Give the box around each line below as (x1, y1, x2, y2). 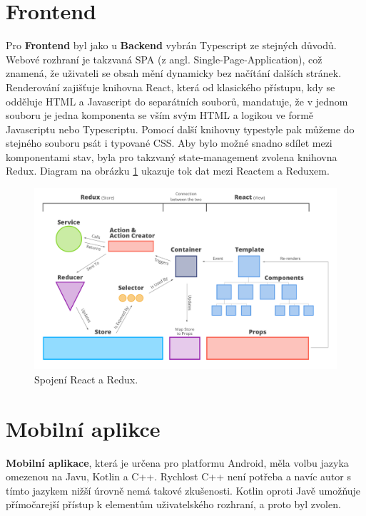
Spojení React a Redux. (34, 371, 138, 386)
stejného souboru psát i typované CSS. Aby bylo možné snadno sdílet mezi (6, 135, 332, 150)
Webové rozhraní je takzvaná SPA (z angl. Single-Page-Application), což (6, 51, 322, 66)
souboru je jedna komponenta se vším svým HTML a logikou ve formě (6, 108, 314, 123)
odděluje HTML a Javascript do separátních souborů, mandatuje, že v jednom (6, 93, 348, 108)
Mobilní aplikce (6, 413, 161, 443)
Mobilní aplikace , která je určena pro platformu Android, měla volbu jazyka (6, 455, 349, 470)
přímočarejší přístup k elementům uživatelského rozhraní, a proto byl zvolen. (6, 497, 341, 512)
